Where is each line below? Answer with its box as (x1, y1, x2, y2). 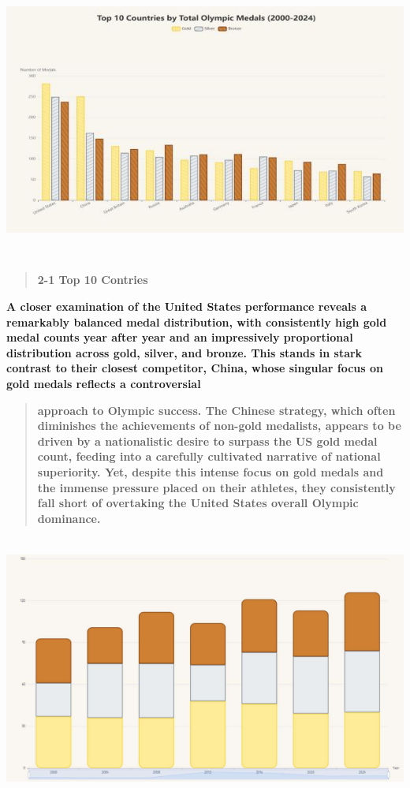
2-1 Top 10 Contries (37, 271, 148, 288)
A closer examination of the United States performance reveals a (6, 298, 367, 315)
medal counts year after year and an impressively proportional (6, 329, 353, 345)
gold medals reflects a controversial (6, 375, 201, 392)
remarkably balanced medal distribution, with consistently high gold (6, 313, 387, 330)
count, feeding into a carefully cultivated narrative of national (37, 448, 381, 465)
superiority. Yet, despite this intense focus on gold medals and (37, 464, 384, 480)
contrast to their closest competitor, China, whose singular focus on (6, 360, 384, 376)
